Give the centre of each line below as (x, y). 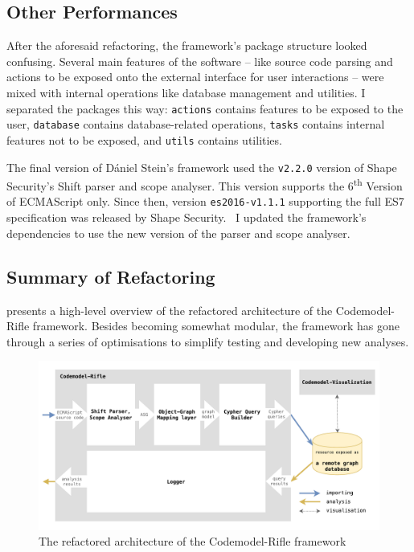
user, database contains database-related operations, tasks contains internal (196, 124)
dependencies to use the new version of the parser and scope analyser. (178, 233)
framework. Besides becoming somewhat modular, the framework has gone (216, 326)
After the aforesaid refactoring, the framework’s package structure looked (187, 45)
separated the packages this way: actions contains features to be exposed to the (205, 108)
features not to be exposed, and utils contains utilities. (144, 139)
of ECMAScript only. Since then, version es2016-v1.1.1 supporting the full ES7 (205, 201)
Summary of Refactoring (111, 276)
